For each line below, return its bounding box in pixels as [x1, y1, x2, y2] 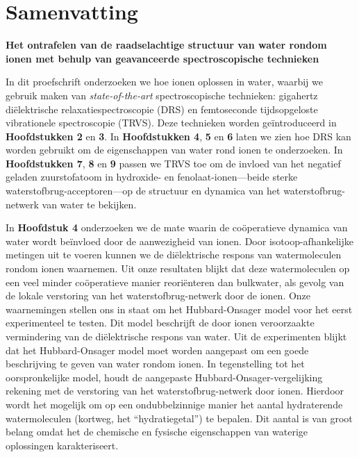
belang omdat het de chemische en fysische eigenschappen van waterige [6, 424, 308, 439]
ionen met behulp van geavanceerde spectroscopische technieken [6, 51, 319, 65]
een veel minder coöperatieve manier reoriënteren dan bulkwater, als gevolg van [6, 274, 344, 289]
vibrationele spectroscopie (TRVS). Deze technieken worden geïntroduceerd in [6, 115, 337, 130]
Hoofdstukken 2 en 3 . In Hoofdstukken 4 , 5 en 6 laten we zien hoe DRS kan [6, 128, 351, 143]
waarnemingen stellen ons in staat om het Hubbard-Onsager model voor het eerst [6, 301, 353, 316]
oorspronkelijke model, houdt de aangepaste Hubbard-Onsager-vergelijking [6, 369, 323, 384]
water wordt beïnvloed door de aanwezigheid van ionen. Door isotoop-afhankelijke [6, 233, 353, 248]
